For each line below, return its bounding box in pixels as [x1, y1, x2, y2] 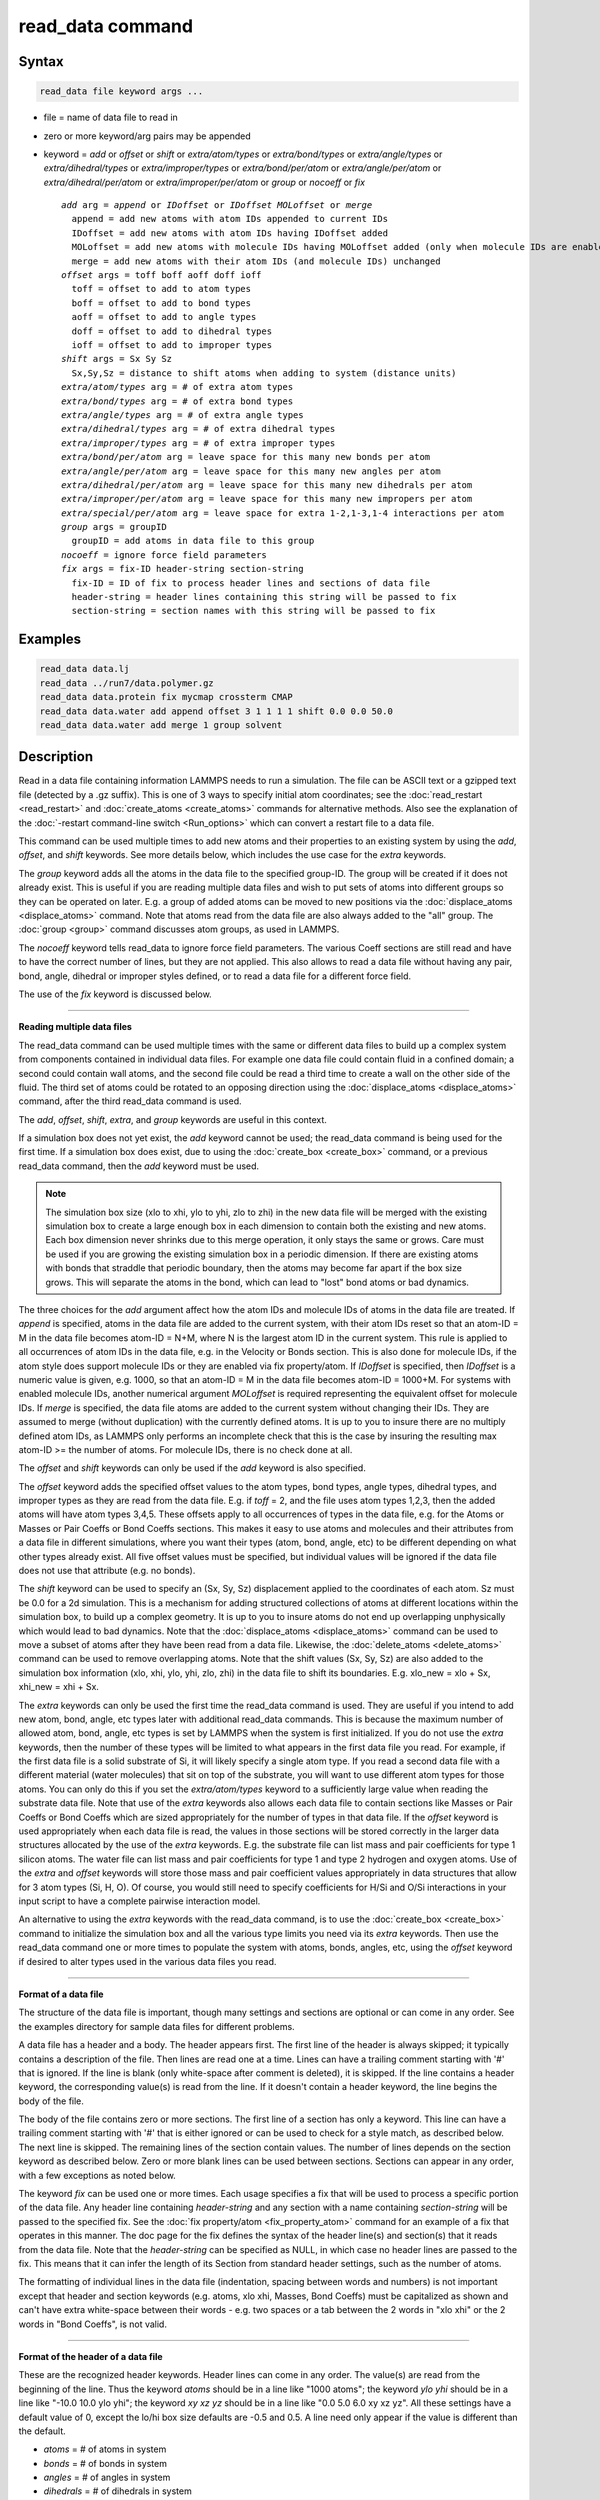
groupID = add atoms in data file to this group [71, 535, 315, 547]
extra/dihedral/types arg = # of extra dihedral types [61, 423, 336, 435]
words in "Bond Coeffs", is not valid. [18, 2318, 167, 2330]
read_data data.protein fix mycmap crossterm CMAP [39, 691, 294, 703]
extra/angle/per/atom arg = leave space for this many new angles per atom [61, 465, 441, 477]
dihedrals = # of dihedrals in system [43, 2485, 192, 2497]
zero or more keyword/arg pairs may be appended [43, 130, 251, 142]
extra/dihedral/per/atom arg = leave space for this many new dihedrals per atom [61, 479, 473, 490]
